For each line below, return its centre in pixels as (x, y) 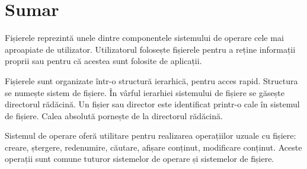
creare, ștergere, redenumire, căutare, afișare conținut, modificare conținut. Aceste (153, 147)
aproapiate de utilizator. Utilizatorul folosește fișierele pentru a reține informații (150, 49)
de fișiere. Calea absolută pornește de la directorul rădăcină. (114, 115)
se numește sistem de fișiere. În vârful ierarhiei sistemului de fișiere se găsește (145, 92)
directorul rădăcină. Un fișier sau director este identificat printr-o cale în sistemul (152, 104)
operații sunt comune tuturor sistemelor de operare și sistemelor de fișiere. (140, 159)
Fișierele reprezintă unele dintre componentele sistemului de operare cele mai (144, 38)
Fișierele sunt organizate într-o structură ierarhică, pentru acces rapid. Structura (151, 80)
